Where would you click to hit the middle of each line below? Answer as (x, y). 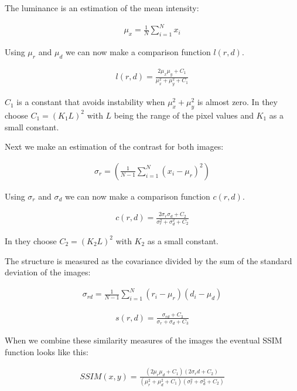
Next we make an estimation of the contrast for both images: (114, 146)
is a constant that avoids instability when (91, 102)
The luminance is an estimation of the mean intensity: (102, 8)
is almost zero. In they (237, 102)
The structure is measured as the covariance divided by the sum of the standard (148, 260)
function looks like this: (47, 351)
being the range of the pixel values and (184, 115)
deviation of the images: (48, 272)
